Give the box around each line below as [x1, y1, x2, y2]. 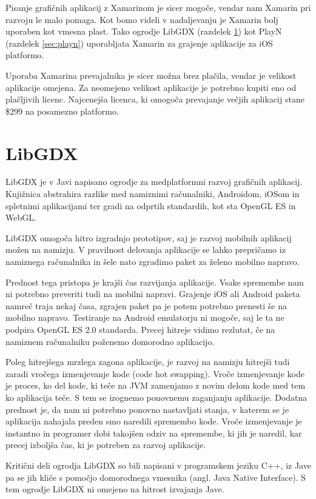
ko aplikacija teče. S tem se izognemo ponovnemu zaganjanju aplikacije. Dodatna [5, 390, 308, 403]
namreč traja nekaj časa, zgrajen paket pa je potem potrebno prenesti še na [5, 299, 287, 312]
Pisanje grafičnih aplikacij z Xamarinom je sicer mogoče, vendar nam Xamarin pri [5, 1, 311, 13]
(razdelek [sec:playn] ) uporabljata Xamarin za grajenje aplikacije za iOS [5, 36, 273, 49]
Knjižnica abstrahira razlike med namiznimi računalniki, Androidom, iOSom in [5, 187, 300, 200]
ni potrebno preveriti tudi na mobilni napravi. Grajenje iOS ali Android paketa [5, 287, 300, 300]
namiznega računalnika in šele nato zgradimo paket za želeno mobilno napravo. [5, 255, 300, 268]
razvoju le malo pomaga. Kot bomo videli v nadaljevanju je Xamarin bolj [5, 13, 278, 25]
